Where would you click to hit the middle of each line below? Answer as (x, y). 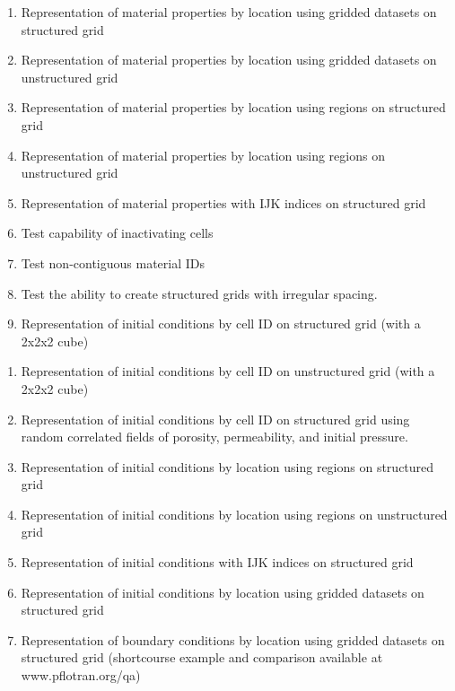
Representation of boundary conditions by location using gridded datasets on (233, 639)
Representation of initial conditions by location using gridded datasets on (223, 592)
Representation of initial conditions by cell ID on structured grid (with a (221, 324)
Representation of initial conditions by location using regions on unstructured (234, 514)
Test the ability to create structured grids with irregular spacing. (199, 293)
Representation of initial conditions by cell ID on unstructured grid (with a (228, 371)
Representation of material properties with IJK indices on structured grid (223, 202)
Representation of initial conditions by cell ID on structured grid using (215, 419)
